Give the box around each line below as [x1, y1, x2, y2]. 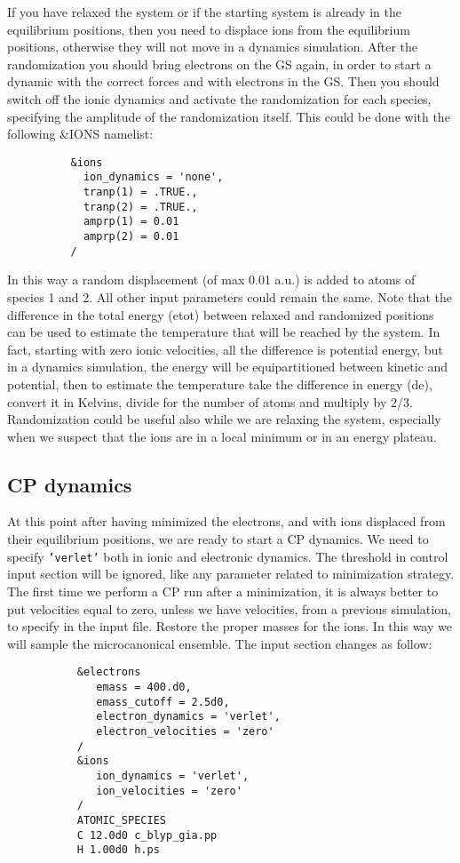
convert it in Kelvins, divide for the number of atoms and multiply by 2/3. [7, 392, 413, 411]
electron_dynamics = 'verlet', [96, 710, 281, 723]
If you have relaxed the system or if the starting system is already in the [7, 3, 401, 20]
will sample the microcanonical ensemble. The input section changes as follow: [7, 634, 432, 652]
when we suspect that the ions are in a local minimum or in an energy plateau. [7, 427, 437, 445]
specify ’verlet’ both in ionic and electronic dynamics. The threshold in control [7, 547, 448, 565]
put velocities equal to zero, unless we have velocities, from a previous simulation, [7, 599, 451, 618]
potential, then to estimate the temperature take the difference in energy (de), [7, 374, 432, 393]
